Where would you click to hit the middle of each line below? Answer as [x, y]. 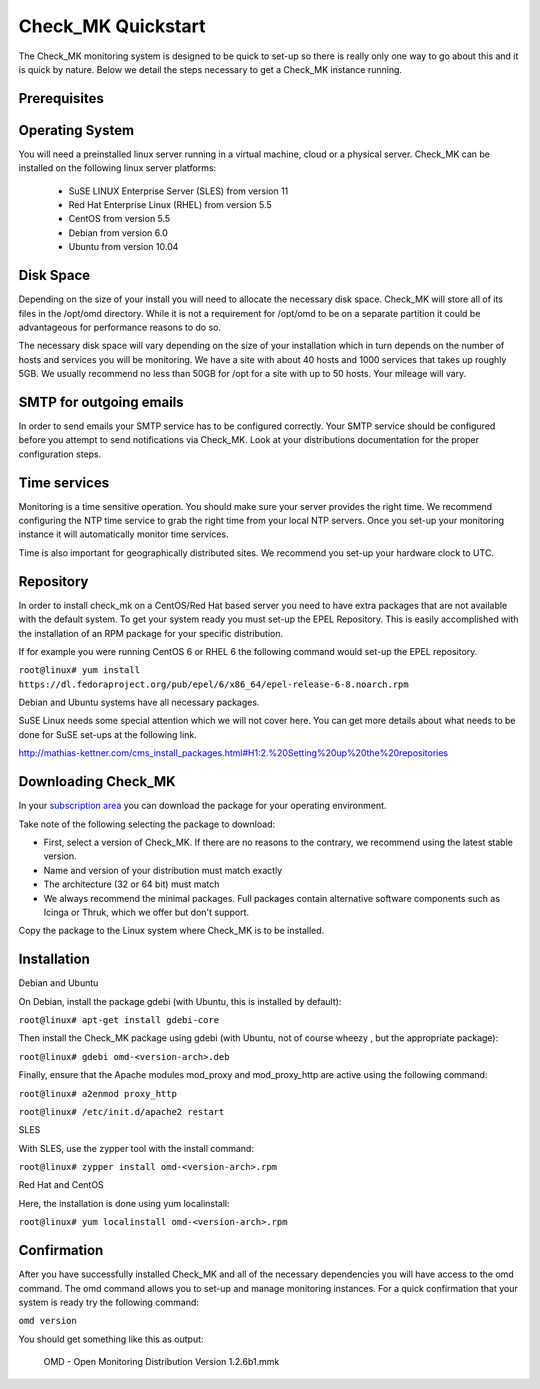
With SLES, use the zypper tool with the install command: [136, 1148]
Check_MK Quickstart [112, 26]
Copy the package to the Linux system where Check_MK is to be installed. [171, 931]
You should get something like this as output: [111, 1339]
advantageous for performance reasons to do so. [120, 327]
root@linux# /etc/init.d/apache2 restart [121, 1111]
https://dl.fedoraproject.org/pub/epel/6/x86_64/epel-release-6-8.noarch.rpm [213, 684]
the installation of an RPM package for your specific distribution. [151, 633]
